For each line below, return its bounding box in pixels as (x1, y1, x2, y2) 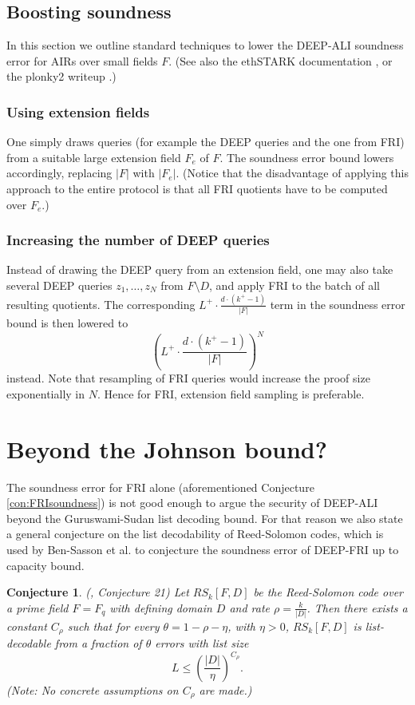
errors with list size (155, 635, 249, 652)
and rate (229, 599, 271, 616)
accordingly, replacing (6, 164, 113, 181)
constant (6, 618, 47, 635)
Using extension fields (6, 101, 150, 121)
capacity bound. (6, 556, 85, 573)
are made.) (199, 681, 252, 698)
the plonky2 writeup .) (6, 68, 117, 85)
